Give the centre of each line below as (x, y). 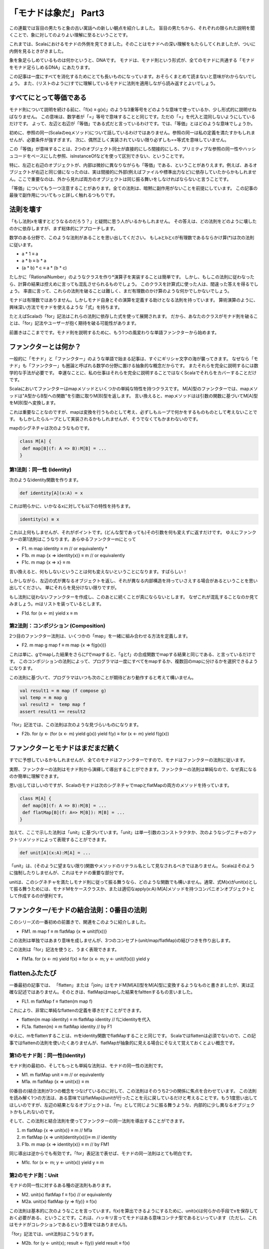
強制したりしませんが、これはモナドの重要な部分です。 (70, 873)
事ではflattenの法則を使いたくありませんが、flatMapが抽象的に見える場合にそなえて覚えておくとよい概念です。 (123, 1043)
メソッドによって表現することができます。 (66, 839)
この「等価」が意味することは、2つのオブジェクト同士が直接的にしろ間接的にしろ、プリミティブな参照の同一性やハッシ (133, 149)
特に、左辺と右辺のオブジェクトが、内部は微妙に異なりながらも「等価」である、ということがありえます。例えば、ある (131, 165)
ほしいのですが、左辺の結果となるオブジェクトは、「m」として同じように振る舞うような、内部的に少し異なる (121, 1105)
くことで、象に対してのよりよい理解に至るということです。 (70, 34)
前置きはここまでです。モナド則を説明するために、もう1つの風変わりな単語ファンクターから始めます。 (114, 332)
